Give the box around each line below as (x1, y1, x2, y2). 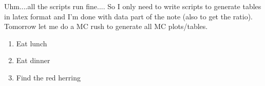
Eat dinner (16, 55, 50, 66)
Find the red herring (16, 72, 81, 82)
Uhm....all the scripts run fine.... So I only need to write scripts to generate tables (4, 1, 261, 11)
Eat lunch (16, 38, 47, 48)
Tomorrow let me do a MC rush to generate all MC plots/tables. (4, 21, 208, 32)
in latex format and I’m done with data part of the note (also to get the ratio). (4, 11, 253, 21)
